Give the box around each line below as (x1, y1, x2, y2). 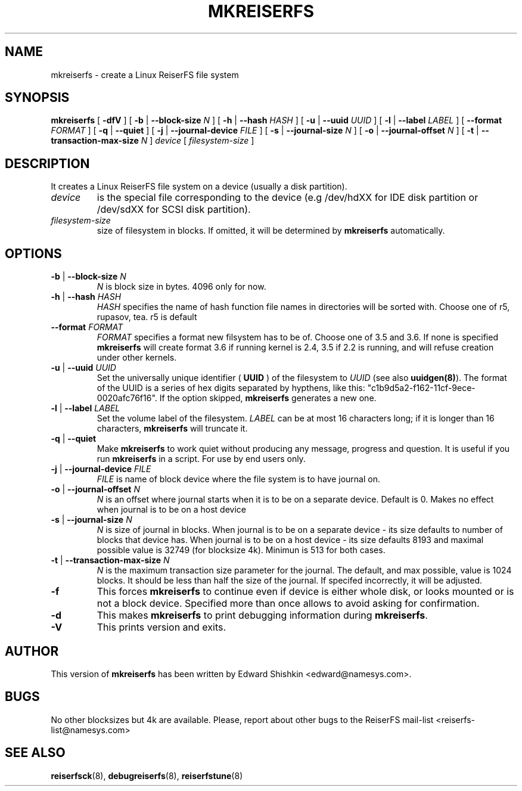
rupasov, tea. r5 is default (97, 312, 197, 322)
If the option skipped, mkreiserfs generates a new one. (159, 393, 377, 404)
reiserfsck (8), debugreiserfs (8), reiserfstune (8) (51, 770, 243, 781)
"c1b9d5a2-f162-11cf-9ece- (367, 383, 476, 393)
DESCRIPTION (5, 156, 90, 171)
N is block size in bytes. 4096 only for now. (97, 281, 266, 292)
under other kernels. (97, 352, 177, 363)
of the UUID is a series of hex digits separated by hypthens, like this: (97, 383, 365, 393)
